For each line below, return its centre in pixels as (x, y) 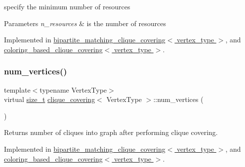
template (17, 89)
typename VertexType (73, 89)
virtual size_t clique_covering (50, 99)
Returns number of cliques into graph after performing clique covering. (111, 132)
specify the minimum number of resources (67, 6)
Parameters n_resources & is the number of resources (85, 23)
